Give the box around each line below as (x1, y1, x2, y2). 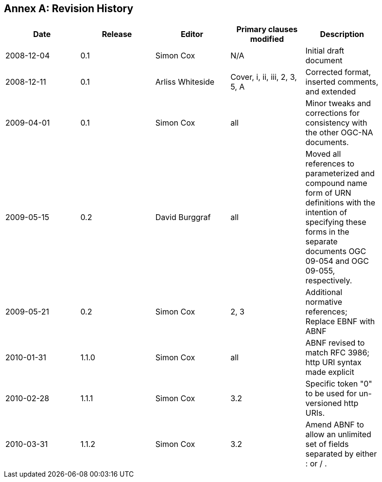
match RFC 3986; (305, 348, 370, 358)
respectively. (305, 276, 352, 286)
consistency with (305, 118, 367, 128)
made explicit (305, 367, 354, 377)
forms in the (305, 227, 349, 237)
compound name (305, 178, 367, 188)
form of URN (305, 188, 351, 198)
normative (305, 297, 342, 307)
